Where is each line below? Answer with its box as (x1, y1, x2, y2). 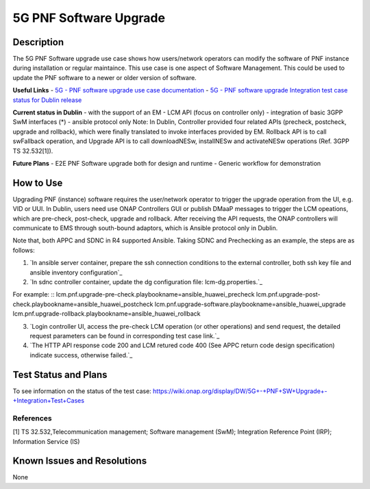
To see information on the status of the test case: (12, 387, 152, 395)
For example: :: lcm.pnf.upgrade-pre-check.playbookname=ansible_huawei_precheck (12, 290, 255, 299)
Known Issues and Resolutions (12, 455, 147, 467)
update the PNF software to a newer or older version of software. (12, 73, 197, 81)
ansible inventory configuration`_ (29, 268, 123, 277)
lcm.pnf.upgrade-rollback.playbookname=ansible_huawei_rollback (12, 310, 201, 318)
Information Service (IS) (12, 437, 80, 445)
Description (12, 36, 64, 48)
